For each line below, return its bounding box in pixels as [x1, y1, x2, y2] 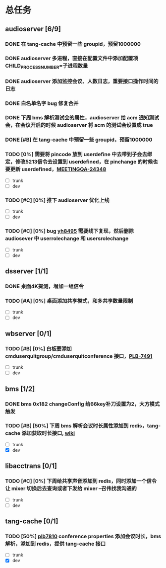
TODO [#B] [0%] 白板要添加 [5, 345, 72, 352]
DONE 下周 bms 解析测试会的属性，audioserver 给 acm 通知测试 [5, 114, 160, 121]
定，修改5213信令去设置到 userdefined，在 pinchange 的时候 [5, 159, 153, 165]
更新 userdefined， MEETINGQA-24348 [10, 166, 107, 173]
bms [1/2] [5, 385, 35, 393]
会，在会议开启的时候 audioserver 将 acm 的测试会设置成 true [5, 122, 153, 129]
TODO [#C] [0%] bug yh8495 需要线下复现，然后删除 [5, 228, 134, 235]
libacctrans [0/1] [5, 462, 57, 470]
